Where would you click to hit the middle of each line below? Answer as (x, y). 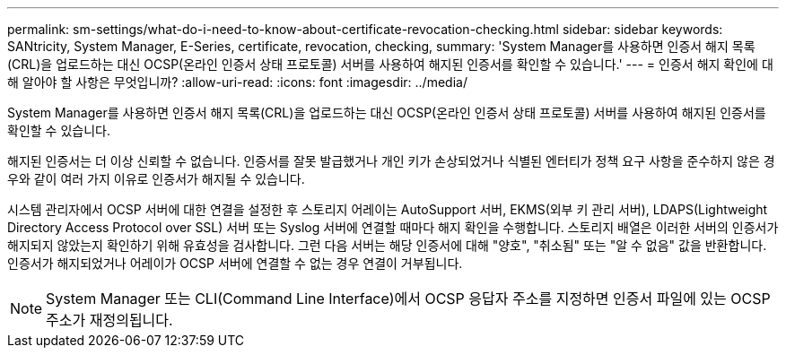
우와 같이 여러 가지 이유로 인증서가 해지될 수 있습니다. (156, 179)
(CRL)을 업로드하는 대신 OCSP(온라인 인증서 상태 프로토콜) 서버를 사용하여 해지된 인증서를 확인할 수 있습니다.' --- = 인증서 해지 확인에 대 (390, 64)
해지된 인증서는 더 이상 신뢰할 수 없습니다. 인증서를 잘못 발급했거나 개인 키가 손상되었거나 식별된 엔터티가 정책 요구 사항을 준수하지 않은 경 (391, 161)
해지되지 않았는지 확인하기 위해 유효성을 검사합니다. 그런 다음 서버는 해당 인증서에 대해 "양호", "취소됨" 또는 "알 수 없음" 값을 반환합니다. (387, 245)
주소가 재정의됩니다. (109, 320)
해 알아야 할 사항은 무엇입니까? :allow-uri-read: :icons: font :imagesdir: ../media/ (237, 82)
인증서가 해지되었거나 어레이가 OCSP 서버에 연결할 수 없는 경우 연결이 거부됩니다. (235, 263)
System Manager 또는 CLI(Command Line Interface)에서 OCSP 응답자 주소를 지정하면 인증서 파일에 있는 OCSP (408, 299)
